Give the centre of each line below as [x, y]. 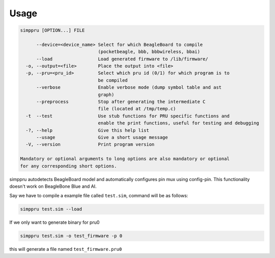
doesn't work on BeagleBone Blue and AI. [53, 186]
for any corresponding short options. [68, 166]
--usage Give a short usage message [102, 137]
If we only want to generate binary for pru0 [54, 222]
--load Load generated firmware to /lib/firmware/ [122, 59]
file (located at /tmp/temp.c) [137, 109]
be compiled [113, 80]
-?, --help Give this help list [88, 130]
